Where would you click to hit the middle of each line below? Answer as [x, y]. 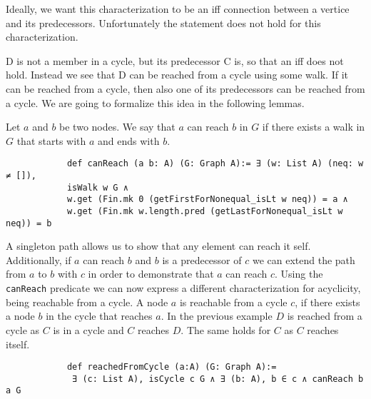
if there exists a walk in [314, 127]
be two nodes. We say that [117, 127]
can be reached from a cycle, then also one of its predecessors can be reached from [185, 88]
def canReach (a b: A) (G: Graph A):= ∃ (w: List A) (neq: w [215, 164]
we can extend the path [304, 259]
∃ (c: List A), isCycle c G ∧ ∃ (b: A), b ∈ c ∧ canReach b [218, 379]
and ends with [129, 140]
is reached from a [325, 316]
